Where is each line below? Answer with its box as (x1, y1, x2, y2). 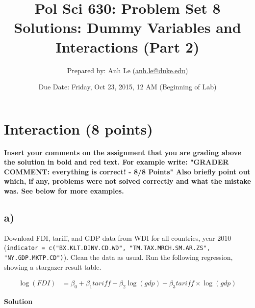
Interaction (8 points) (4, 118, 153, 139)
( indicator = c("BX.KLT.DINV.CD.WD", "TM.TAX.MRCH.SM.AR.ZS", (4, 242, 210, 252)
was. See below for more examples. (4, 186, 124, 196)
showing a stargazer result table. (4, 261, 102, 272)
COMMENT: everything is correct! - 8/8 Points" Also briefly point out (4, 166, 251, 176)
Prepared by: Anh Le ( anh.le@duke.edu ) (67, 65, 188, 75)
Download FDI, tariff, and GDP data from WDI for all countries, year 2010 (4, 232, 231, 243)
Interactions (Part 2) (55, 36, 200, 56)
